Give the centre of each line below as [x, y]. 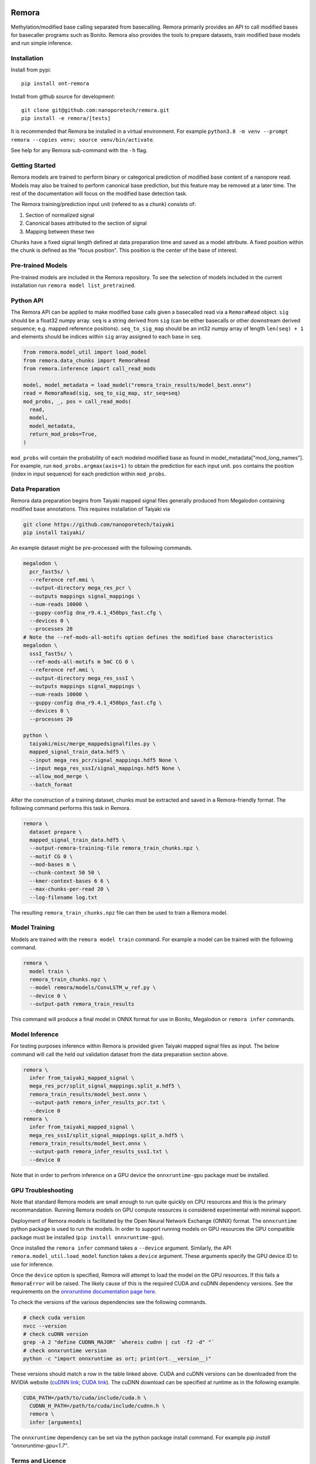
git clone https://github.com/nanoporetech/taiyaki [99, 524]
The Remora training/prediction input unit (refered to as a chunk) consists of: [103, 204]
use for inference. [32, 1264]
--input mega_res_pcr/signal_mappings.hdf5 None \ [104, 760]
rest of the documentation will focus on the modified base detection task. [99, 194]
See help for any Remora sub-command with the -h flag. [79, 150]
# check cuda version [54, 1318]
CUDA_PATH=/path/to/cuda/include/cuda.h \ [85, 1398]
